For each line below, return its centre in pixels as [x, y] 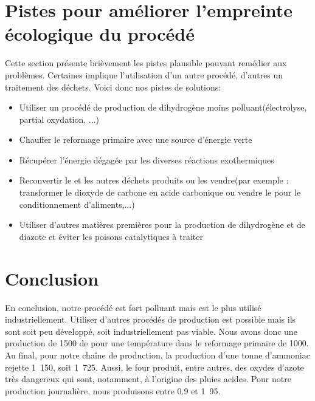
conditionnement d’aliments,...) [77, 204]
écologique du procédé [100, 34]
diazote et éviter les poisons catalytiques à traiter [111, 236]
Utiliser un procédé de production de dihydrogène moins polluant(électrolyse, [163, 107]
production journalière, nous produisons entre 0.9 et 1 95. [113, 390]
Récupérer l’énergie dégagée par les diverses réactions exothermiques [147, 159]
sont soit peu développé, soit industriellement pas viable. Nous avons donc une [151, 331]
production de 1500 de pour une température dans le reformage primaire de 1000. [157, 343]
